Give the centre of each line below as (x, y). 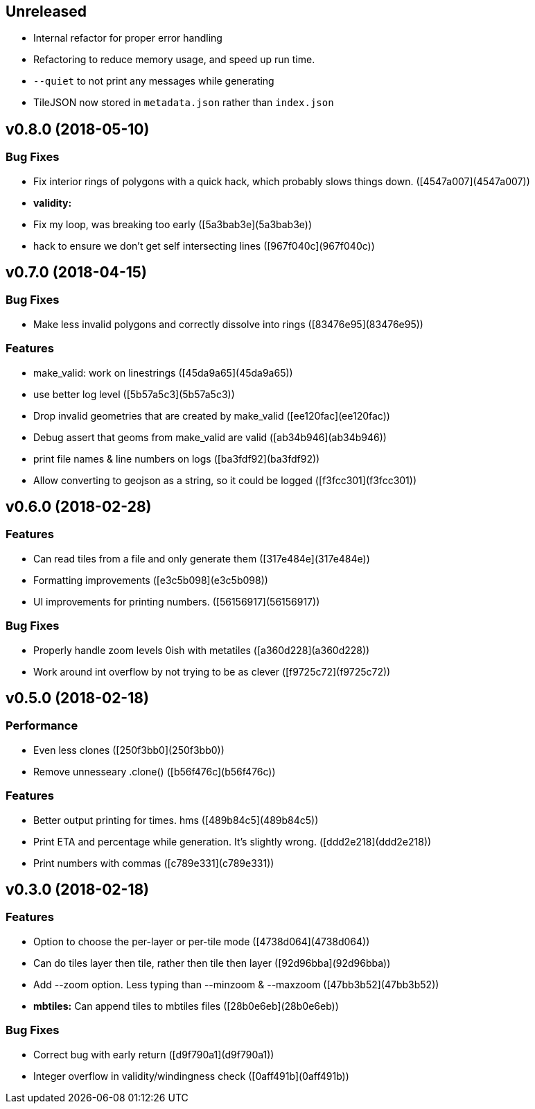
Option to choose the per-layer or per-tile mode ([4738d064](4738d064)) (202, 941)
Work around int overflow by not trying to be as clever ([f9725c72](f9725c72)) (212, 671)
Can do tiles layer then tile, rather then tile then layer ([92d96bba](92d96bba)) (212, 963)
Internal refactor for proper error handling (128, 38)
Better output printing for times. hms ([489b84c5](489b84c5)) (176, 820)
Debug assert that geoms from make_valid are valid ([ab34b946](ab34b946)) (210, 437)
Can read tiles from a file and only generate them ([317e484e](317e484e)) (202, 558)
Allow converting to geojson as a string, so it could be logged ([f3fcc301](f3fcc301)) (225, 480)
